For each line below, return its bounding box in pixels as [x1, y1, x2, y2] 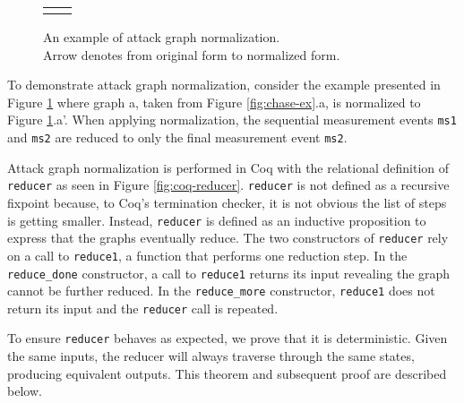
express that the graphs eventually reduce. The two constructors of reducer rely [7, 228, 449, 247]
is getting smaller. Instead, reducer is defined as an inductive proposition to [7, 210, 426, 229]
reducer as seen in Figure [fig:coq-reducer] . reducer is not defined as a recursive [7, 176, 450, 194]
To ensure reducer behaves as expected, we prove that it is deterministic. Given [7, 329, 448, 347]
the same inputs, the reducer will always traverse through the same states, [7, 347, 415, 365]
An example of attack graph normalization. [43, 28, 280, 46]
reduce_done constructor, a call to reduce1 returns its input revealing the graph [7, 263, 451, 282]
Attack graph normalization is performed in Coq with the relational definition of [7, 158, 450, 176]
